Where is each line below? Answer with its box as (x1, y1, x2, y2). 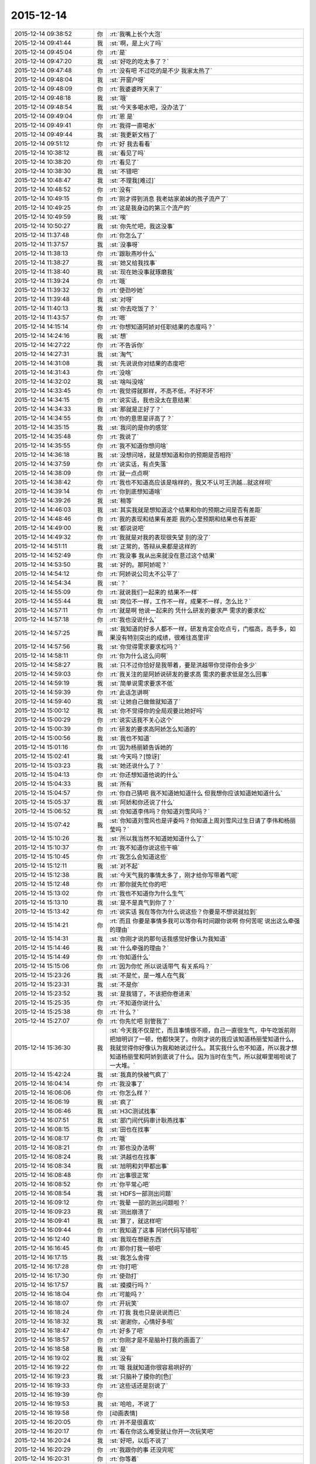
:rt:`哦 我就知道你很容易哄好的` (109, 1363, 193, 1371)
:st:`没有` (109, 1354, 134, 1362)
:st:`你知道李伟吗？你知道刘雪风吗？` (109, 807, 210, 815)
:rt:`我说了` (109, 432, 139, 440)
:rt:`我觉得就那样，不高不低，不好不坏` (109, 386, 215, 395)
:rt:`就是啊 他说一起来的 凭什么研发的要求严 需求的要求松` (109, 606, 267, 614)
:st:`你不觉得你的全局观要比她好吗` (109, 706, 204, 714)
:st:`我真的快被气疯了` (109, 1070, 169, 1079)
